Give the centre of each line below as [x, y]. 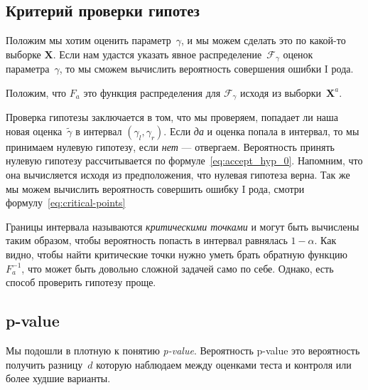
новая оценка [34, 131]
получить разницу [44, 364]
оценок [298, 54]
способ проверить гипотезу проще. [81, 282]
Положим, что [36, 92]
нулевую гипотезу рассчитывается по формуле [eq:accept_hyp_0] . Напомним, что [184, 160]
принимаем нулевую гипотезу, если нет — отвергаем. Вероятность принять [170, 146]
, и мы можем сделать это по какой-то [264, 40]
